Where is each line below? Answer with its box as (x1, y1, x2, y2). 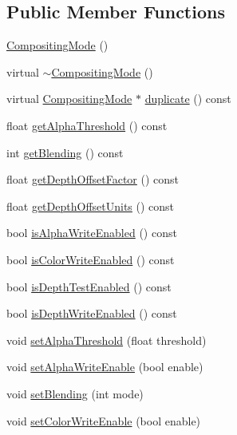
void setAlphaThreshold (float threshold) (6, 331, 207, 348)
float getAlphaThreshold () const (6, 117, 168, 133)
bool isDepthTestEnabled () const (6, 278, 172, 295)
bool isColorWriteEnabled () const (6, 251, 175, 267)
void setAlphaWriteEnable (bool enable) (6, 358, 203, 375)
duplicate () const (144, 90, 231, 107)
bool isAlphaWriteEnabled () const (6, 224, 177, 241)
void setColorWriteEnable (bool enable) (6, 412, 201, 429)
